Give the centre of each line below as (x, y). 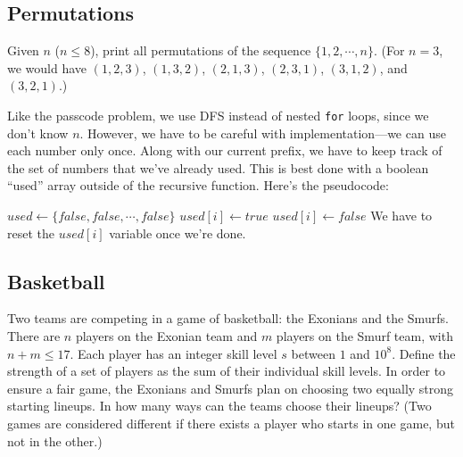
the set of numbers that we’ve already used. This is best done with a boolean (218, 167)
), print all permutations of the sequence (201, 50)
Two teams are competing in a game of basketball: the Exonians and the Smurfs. (228, 318)
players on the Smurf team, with (364, 336)
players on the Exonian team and (166, 336)
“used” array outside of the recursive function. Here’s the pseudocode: (198, 185)
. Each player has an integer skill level (174, 353)
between (313, 353)
